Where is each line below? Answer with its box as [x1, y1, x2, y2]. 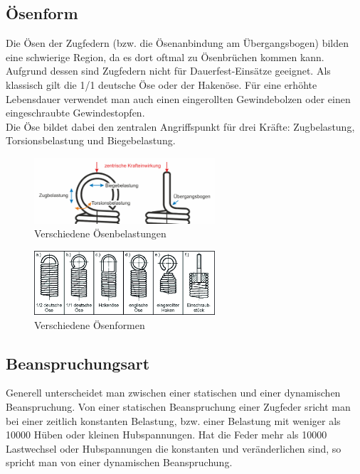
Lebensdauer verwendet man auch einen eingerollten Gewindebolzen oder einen [6, 91, 351, 106]
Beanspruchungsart [6, 352, 150, 374]
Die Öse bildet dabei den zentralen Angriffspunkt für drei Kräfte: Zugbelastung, [6, 119, 355, 134]
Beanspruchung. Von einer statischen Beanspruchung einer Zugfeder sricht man [6, 399, 351, 414]
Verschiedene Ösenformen [34, 317, 145, 332]
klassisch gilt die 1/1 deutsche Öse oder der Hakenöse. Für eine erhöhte [6, 77, 317, 92]
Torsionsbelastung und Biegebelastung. [6, 133, 176, 148]
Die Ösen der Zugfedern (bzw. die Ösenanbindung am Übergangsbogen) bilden [6, 36, 349, 50]
